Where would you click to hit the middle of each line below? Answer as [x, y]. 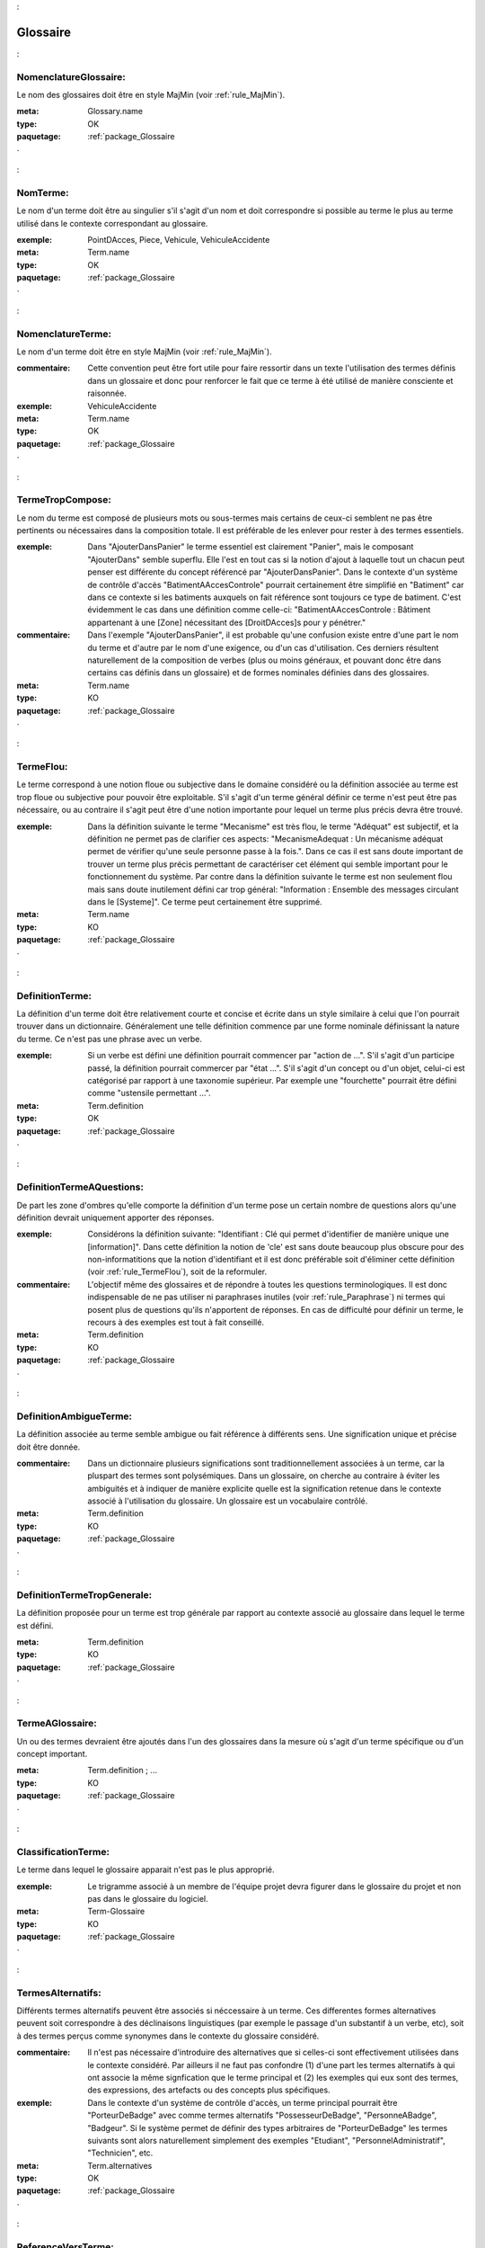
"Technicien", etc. [120, 2153]
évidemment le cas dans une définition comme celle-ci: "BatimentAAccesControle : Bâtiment [259, 610]
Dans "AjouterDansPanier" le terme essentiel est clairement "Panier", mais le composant [251, 547]
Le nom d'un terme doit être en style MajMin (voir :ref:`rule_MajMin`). [145, 352]
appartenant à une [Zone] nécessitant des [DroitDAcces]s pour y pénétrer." [227, 622]
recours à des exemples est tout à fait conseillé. [176, 1323]
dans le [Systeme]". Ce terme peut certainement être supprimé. [205, 901]
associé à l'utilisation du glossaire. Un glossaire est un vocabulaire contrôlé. [228, 1501]
